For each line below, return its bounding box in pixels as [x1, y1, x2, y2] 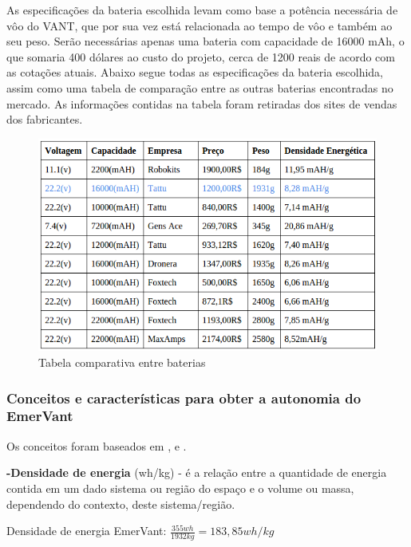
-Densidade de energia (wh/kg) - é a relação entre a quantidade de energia [6, 464, 387, 481]
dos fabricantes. [6, 111, 83, 128]
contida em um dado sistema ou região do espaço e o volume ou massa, [6, 479, 354, 496]
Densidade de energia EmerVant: [6, 522, 167, 539]
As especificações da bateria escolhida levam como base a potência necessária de [6, 2, 398, 18]
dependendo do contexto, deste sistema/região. [6, 495, 235, 512]
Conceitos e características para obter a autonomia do [6, 388, 362, 407]
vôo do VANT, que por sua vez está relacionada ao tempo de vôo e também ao [6, 17, 393, 33]
